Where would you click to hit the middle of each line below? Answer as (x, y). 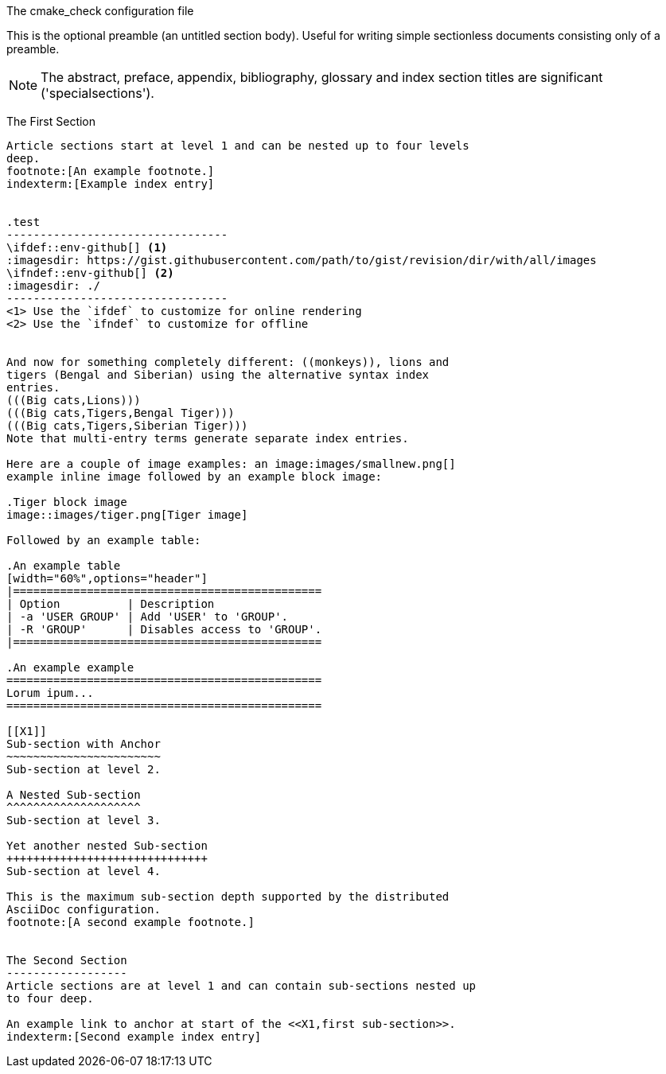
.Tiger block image (67, 502)
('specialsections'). (97, 93)
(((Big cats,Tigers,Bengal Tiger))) (121, 413)
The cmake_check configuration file (100, 11)
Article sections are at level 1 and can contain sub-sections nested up (241, 986)
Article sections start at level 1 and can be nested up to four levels (238, 146)
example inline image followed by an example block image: (195, 477)
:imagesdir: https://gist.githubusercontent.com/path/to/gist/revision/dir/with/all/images (302, 260)
